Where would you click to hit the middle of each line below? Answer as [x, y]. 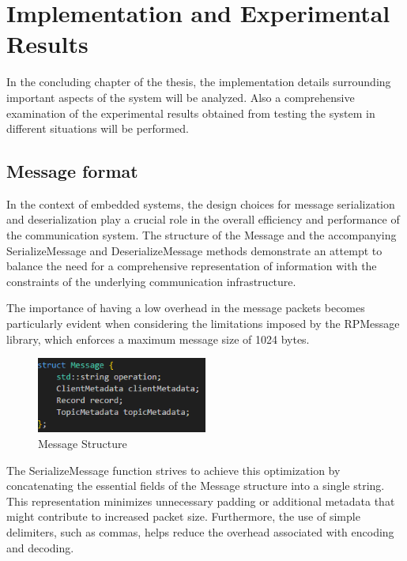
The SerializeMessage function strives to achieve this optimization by [173, 470]
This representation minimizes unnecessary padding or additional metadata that [201, 501]
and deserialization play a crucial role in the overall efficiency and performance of [203, 219]
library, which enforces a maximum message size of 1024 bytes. [158, 339]
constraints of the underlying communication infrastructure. [151, 281]
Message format [72, 171]
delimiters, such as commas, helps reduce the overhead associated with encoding [200, 532]
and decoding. [40, 547]
